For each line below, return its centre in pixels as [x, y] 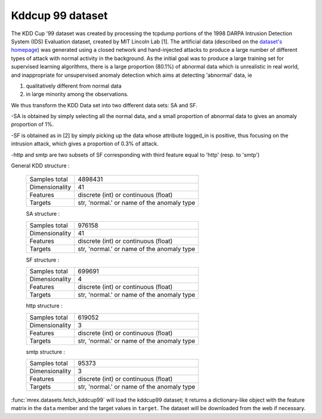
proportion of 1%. [32, 125]
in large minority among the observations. [77, 94]
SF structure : [43, 260]
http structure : [44, 306]
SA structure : [43, 214]
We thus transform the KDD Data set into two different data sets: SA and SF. [104, 105]
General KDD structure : [40, 166]
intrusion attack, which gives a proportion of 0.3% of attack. [85, 144]
